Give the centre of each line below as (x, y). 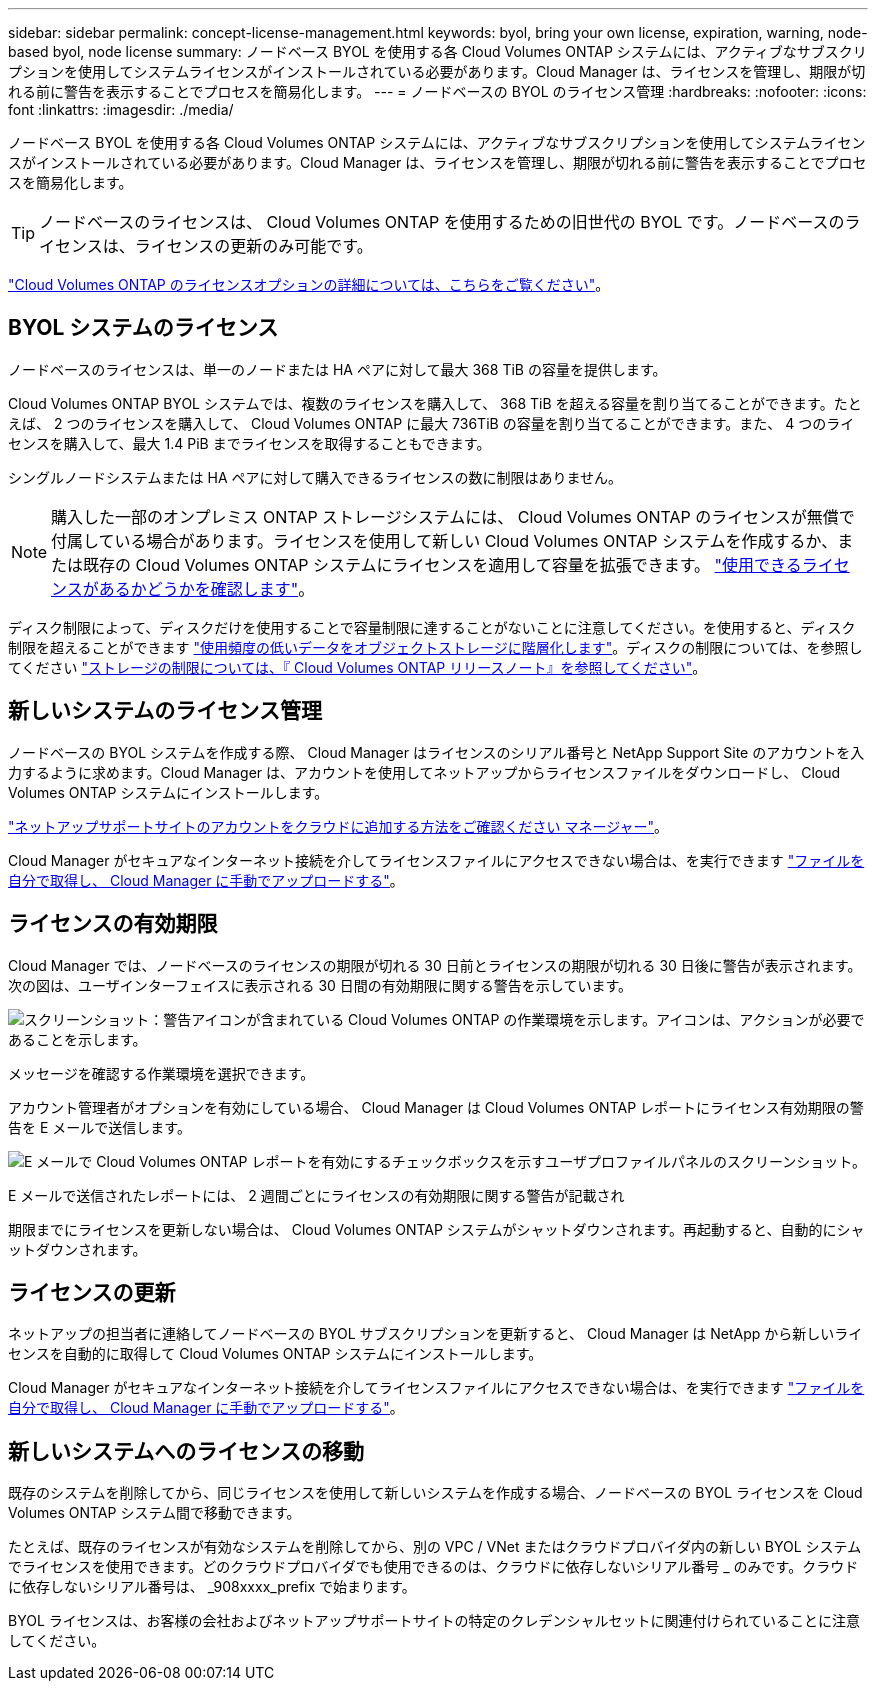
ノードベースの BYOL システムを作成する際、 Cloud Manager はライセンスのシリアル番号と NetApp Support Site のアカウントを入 (436, 752)
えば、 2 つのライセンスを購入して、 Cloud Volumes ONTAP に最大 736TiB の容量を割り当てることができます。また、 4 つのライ (431, 423)
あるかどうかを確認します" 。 (206, 588)
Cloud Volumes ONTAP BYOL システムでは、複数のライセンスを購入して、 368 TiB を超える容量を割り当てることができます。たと (435, 403)
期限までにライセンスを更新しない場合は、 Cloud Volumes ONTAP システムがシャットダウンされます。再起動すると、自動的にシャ (436, 1229)
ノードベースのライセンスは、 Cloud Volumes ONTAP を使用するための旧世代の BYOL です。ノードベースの (442, 222)
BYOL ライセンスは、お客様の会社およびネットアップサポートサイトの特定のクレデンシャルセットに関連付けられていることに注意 (434, 1621)
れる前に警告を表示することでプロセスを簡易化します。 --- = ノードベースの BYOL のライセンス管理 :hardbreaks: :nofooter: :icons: (437, 91)
